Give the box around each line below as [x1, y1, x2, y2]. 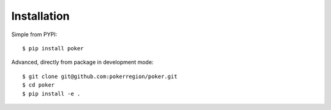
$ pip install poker [22, 45, 84, 52]
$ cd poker [22, 82, 55, 88]
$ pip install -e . [22, 90, 81, 97]
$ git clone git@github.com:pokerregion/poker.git [22, 73, 178, 80]
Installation [11, 9, 70, 23]
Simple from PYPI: [11, 31, 58, 38]
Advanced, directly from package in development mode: [11, 58, 154, 66]
